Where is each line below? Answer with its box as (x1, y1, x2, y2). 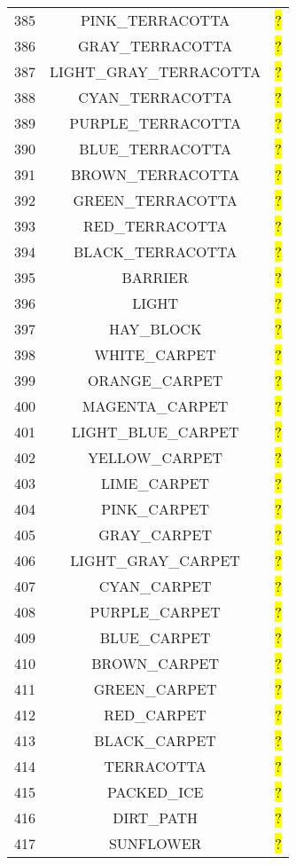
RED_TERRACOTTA (83, 216, 228, 236)
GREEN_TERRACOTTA (73, 190, 238, 210)
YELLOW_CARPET (88, 447, 223, 468)
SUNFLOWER (108, 833, 202, 853)
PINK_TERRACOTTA (80, 10, 230, 30)
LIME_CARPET (101, 473, 210, 493)
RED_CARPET (104, 704, 206, 725)
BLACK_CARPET (94, 730, 216, 751)
